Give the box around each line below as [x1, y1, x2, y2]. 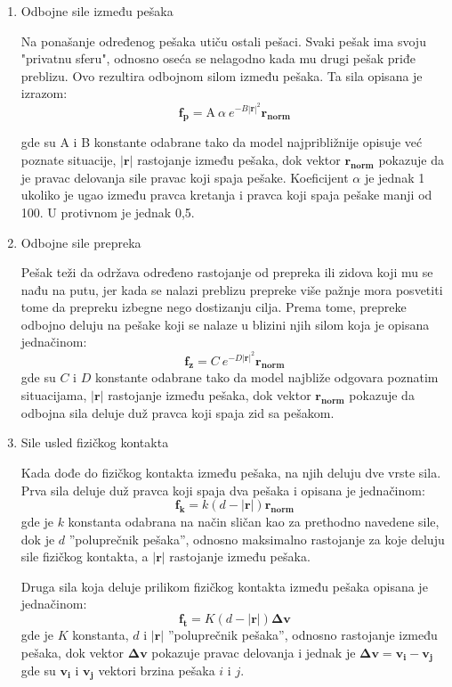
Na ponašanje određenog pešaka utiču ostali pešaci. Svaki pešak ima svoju [20, 31, 426, 50]
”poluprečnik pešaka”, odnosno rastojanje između [167, 625, 438, 643]
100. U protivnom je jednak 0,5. [20, 202, 195, 221]
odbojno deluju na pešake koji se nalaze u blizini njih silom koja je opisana [20, 315, 430, 333]
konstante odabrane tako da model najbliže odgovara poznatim [94, 368, 439, 387]
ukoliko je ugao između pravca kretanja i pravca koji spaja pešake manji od [20, 185, 432, 204]
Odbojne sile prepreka [20, 233, 141, 251]
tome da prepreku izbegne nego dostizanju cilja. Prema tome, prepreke [20, 298, 407, 316]
